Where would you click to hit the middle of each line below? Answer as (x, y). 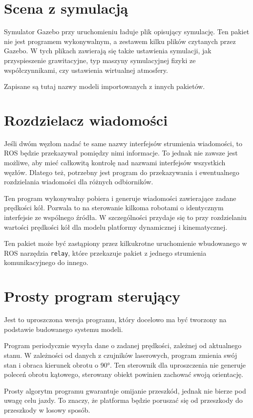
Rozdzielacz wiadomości (86, 120)
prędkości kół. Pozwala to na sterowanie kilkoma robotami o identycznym (114, 208)
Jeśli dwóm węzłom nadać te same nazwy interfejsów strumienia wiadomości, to (123, 143)
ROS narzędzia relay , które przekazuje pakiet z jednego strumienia (105, 253)
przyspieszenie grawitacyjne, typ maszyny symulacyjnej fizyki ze (100, 60)
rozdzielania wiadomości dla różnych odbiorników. (79, 182)
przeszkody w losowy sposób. (47, 409)
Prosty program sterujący (92, 296)
